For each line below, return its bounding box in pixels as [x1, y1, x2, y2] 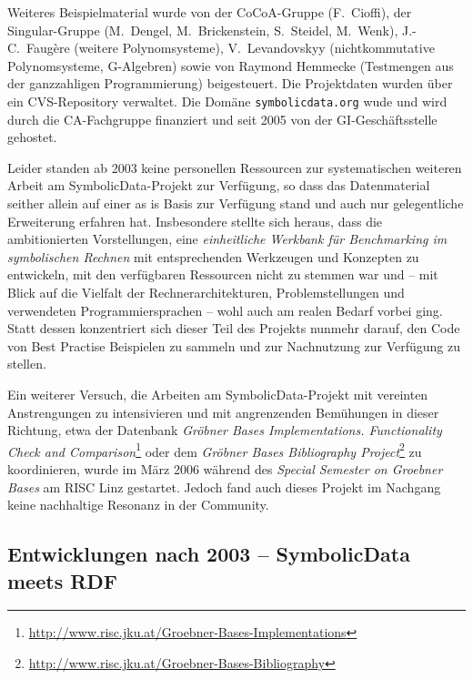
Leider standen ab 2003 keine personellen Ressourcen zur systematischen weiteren [7, 157, 462, 177]
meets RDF [7, 566, 118, 594]
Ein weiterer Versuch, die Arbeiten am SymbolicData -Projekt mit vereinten [7, 384, 428, 403]
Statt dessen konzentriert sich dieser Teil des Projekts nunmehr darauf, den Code [7, 319, 460, 338]
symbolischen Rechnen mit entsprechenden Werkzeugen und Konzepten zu [7, 247, 419, 266]
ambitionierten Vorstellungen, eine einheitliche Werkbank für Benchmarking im [7, 229, 448, 248]
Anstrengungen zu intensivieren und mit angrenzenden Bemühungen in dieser [7, 402, 439, 421]
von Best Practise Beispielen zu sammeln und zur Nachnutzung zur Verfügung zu [7, 336, 461, 355]
